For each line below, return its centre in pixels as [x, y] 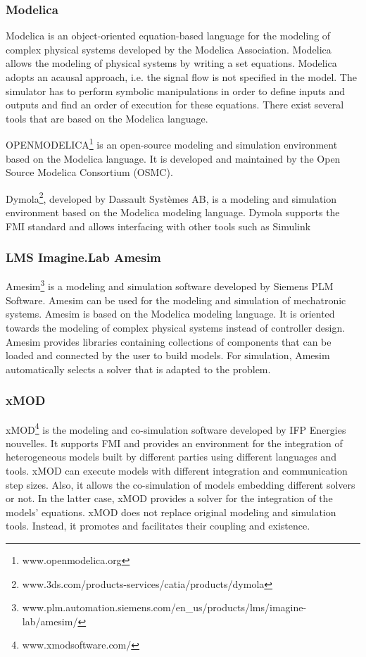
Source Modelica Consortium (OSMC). [89, 172]
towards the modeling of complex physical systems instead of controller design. [176, 327]
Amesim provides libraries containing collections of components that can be [169, 341]
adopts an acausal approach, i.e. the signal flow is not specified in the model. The [181, 77]
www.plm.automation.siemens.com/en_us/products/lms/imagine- [164, 607]
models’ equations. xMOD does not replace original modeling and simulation [171, 512]
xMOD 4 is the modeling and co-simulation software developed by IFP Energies [176, 428]
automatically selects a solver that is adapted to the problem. [138, 369]
